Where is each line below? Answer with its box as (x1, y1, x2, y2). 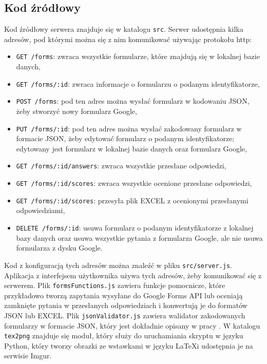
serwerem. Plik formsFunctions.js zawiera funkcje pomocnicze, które (4, 280, 225, 291)
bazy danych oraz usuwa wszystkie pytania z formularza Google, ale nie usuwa (16, 232, 263, 243)
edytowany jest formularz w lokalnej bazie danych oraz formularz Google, (16, 143, 247, 154)
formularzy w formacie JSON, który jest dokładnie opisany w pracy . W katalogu (4, 320, 260, 331)
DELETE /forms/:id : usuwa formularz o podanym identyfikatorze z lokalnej (16, 222, 254, 233)
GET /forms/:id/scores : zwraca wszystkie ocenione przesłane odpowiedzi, (16, 178, 252, 188)
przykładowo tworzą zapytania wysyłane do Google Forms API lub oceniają (4, 290, 243, 300)
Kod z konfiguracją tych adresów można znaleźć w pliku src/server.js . (4, 259, 233, 270)
